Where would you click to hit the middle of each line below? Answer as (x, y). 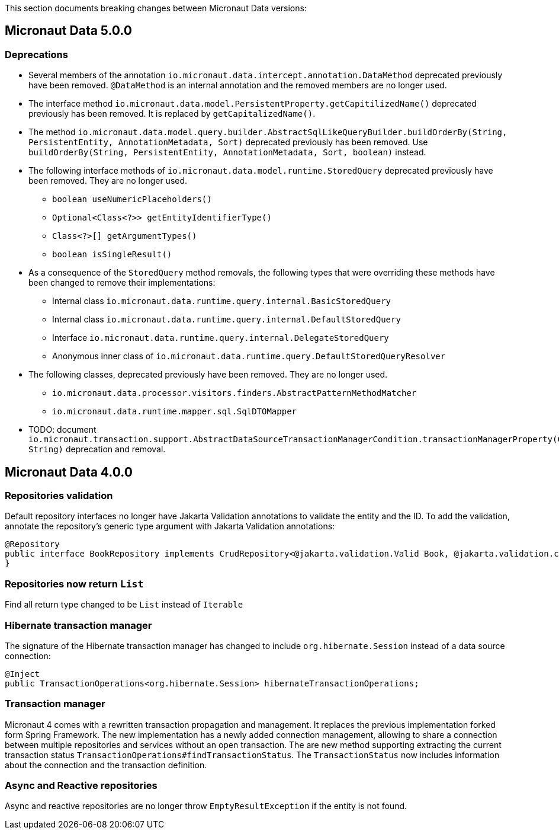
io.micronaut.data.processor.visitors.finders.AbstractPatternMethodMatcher (234, 393)
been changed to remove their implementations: (122, 283)
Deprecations (36, 54)
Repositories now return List (74, 584)
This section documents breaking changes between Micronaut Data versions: (156, 8)
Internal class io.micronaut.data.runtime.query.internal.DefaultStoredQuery (227, 319)
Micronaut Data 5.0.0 (68, 31)
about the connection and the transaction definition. (106, 765)
